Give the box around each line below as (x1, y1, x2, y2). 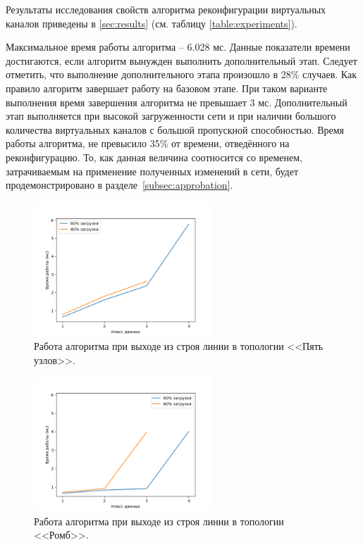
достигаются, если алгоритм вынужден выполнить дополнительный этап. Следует (6, 53, 357, 68)
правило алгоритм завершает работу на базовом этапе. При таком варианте (6, 80, 328, 95)
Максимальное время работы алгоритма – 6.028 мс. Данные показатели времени (6, 39, 350, 54)
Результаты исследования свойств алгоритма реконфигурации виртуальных (6, 2, 326, 16)
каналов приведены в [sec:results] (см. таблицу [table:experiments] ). (6, 15, 297, 30)
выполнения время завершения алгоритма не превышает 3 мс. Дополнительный (6, 94, 347, 109)
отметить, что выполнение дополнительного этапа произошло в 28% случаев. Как (6, 67, 357, 82)
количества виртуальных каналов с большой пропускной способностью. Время (6, 122, 345, 137)
